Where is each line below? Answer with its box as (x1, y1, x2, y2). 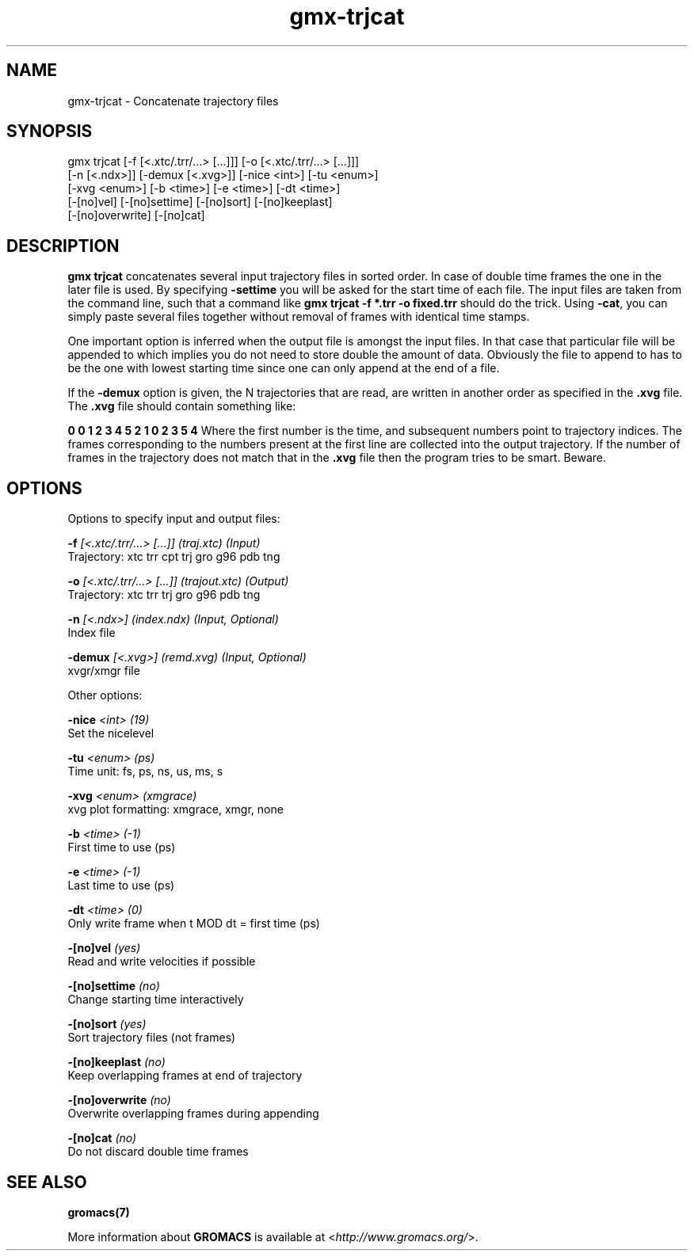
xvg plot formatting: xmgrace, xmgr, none (67, 802, 284, 817)
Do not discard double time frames (67, 1145, 249, 1159)
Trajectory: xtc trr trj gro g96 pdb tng (67, 588, 261, 602)
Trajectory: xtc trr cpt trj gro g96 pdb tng (67, 550, 280, 564)
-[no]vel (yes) (67, 941, 141, 955)
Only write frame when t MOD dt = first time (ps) (67, 916, 320, 931)
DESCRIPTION (6, 235, 120, 256)
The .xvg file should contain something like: (67, 399, 296, 413)
